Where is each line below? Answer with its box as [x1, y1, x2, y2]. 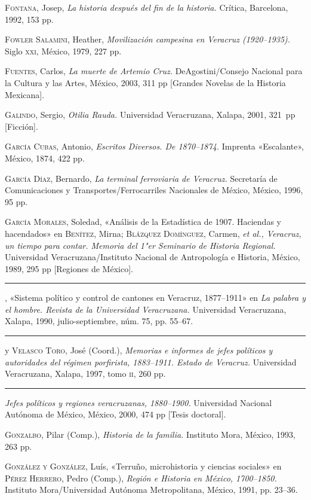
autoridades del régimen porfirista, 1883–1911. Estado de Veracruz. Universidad [5, 355, 297, 368]
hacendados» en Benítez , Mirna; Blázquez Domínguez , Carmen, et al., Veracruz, [5, 227, 301, 239]
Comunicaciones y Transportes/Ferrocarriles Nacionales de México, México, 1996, [5, 184, 303, 196]
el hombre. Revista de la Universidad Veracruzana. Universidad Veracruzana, [5, 303, 287, 315]
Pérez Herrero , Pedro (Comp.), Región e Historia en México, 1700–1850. [5, 471, 277, 484]
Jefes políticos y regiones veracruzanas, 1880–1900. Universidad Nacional [5, 396, 272, 408]
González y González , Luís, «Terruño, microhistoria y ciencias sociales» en [5, 460, 282, 472]
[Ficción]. [5, 120, 38, 132]
